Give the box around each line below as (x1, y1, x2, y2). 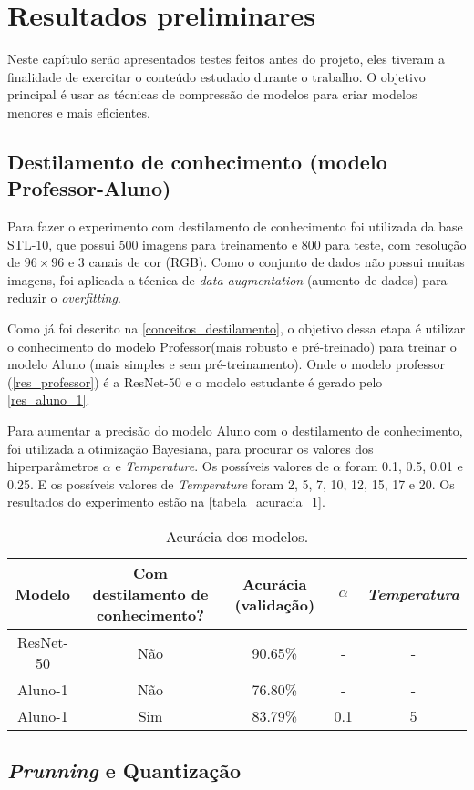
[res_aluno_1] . (7, 390, 90, 409)
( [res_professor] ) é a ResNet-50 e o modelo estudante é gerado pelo (7, 372, 383, 391)
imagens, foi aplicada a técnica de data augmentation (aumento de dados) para (7, 270, 448, 289)
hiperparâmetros (7, 457, 99, 476)
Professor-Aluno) (7, 174, 171, 202)
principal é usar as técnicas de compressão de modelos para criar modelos (7, 85, 417, 104)
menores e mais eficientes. (7, 102, 150, 121)
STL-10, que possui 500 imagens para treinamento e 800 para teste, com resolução (7, 234, 467, 253)
